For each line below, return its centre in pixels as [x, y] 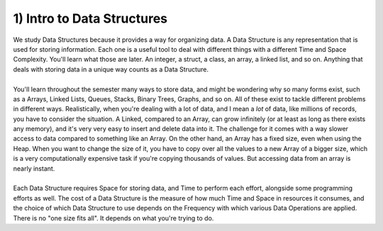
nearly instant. [34, 168]
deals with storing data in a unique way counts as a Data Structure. [111, 69]
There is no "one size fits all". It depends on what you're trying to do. [113, 218]
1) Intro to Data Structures [90, 18]
